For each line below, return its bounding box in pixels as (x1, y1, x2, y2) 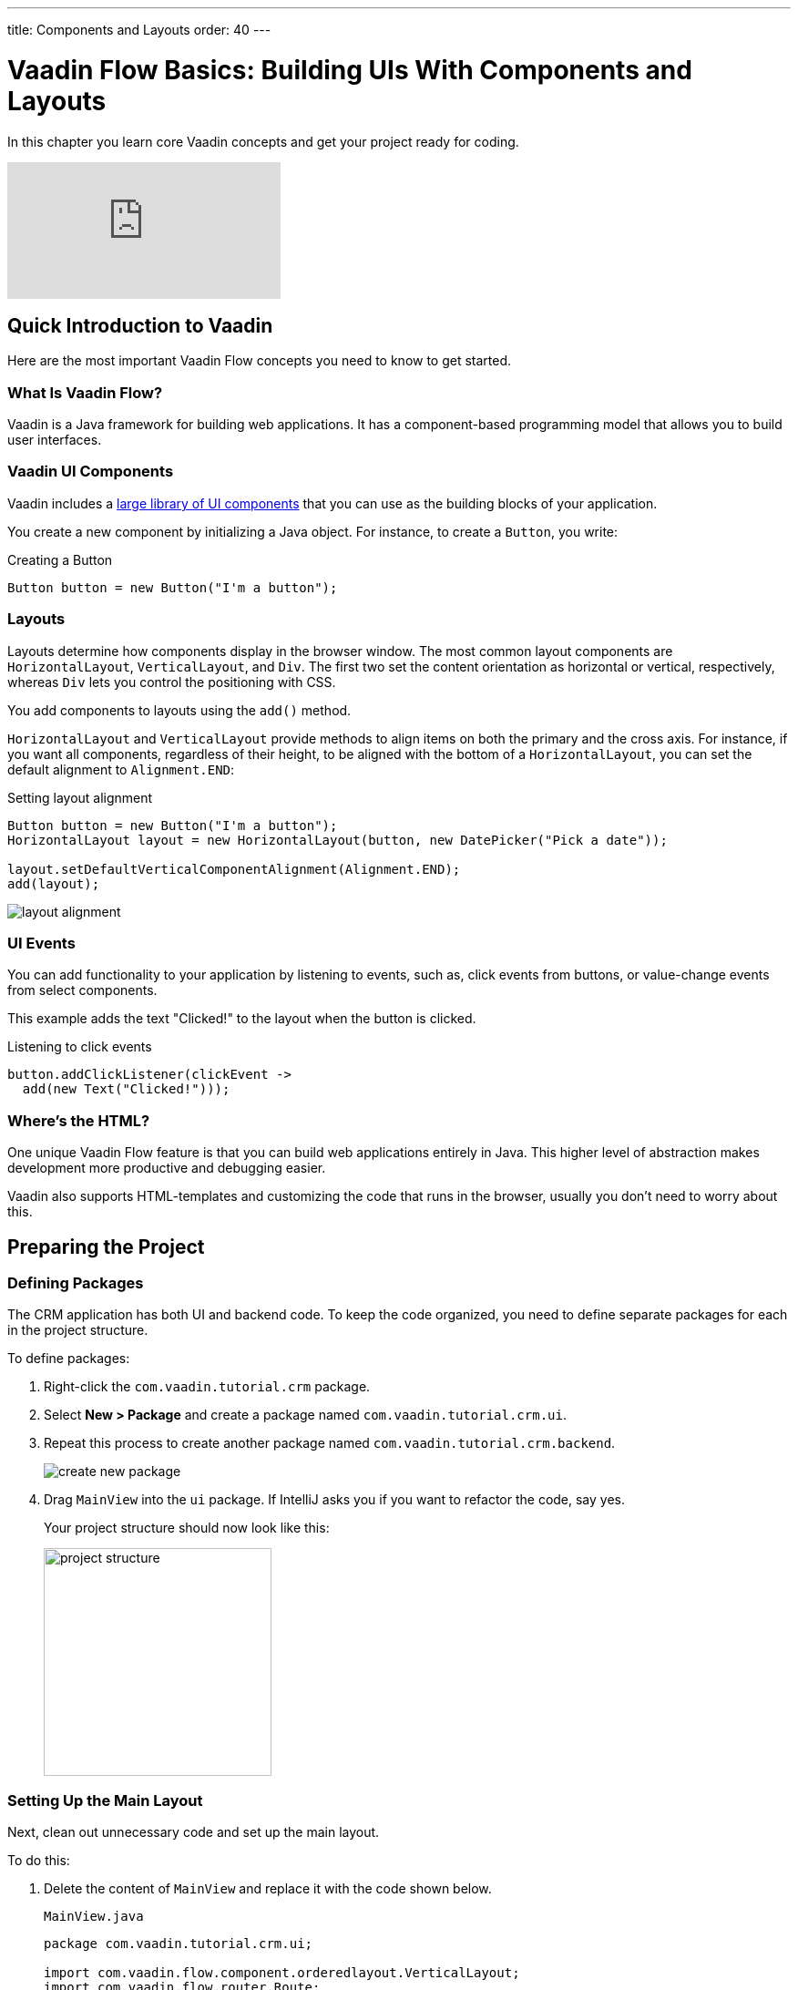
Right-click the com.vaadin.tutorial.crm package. (44, 1379, 371, 1395)
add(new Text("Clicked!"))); (22, 1082, 230, 1097)
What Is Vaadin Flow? (7, 383, 163, 402)
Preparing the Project (7, 1235, 205, 1258)
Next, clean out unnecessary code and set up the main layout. (7, 1824, 380, 1841)
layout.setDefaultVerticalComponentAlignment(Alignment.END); (7, 861, 461, 877)
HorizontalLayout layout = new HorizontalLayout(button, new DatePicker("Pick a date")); (7, 832, 668, 847)
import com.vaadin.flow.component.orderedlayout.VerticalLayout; (44, 1965, 520, 1981)
